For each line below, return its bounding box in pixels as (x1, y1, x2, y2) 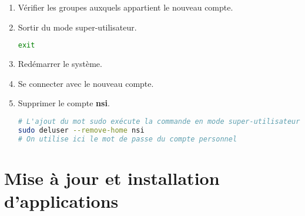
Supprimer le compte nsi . (18, 97, 110, 109)
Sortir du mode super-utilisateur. (18, 21, 137, 33)
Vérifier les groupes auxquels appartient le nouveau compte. (18, 1, 233, 13)
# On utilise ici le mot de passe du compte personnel (18, 134, 237, 143)
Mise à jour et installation (4, 166, 220, 190)
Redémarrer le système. (18, 58, 102, 70)
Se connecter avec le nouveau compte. (18, 77, 154, 89)
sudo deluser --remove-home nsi (18, 126, 145, 134)
